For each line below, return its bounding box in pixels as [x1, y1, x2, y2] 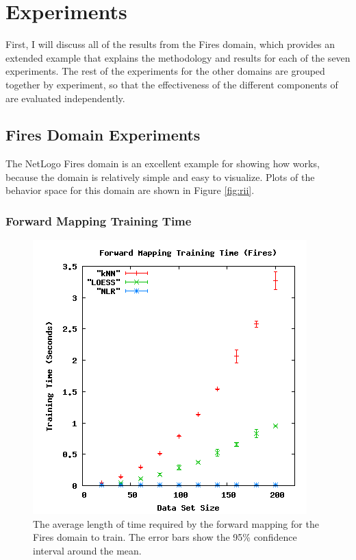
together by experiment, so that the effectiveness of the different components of [5, 77, 338, 91]
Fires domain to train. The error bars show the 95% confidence [33, 530, 297, 544]
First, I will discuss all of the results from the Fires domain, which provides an [5, 37, 335, 51]
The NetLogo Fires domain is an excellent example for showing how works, [5, 156, 320, 171]
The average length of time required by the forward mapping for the [33, 516, 319, 531]
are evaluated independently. [5, 90, 125, 105]
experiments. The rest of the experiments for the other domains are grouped [5, 64, 325, 78]
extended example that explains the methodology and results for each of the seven [5, 50, 351, 64]
